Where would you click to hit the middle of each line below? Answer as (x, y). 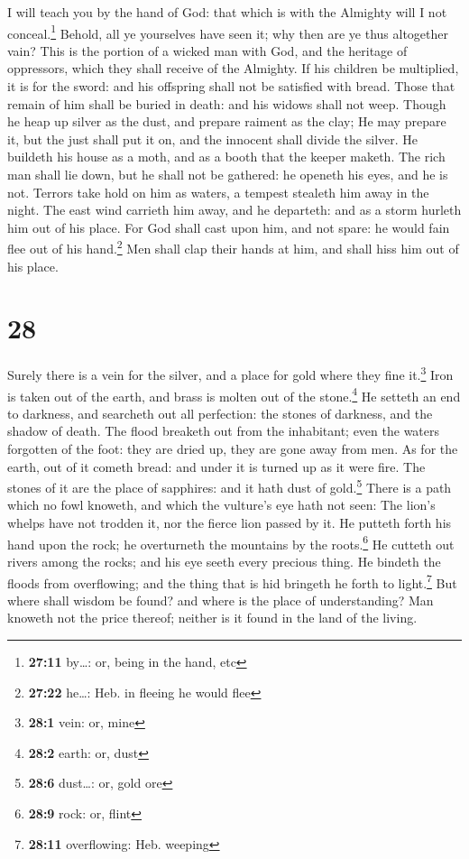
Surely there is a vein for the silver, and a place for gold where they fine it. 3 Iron (230, 373)
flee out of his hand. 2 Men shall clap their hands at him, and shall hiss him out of (233, 247)
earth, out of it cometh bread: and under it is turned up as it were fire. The (216, 466)
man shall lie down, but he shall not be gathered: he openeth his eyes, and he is (228, 174)
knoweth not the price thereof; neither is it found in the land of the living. (212, 618)
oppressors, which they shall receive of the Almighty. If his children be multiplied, (233, 68)
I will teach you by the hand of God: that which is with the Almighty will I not (227, 12)
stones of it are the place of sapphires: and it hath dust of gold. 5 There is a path (230, 486)
